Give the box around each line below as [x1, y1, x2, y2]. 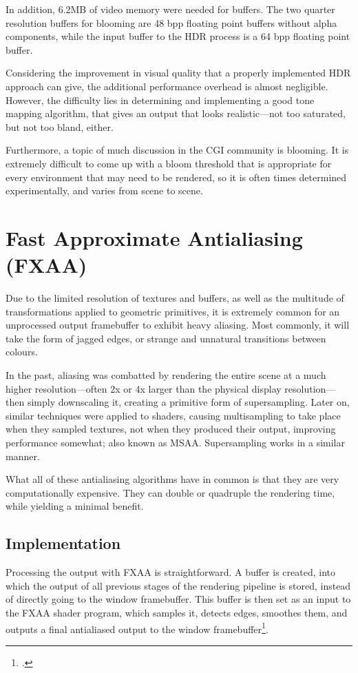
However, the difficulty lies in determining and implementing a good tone [6, 92, 315, 107]
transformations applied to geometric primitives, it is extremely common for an [6, 304, 340, 318]
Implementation [6, 532, 121, 554]
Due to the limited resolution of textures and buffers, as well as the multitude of [6, 291, 344, 305]
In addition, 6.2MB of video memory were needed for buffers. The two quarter [6, 2, 335, 16]
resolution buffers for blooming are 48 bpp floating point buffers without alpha [6, 15, 337, 30]
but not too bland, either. [6, 119, 114, 134]
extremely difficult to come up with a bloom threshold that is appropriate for [6, 156, 332, 170]
